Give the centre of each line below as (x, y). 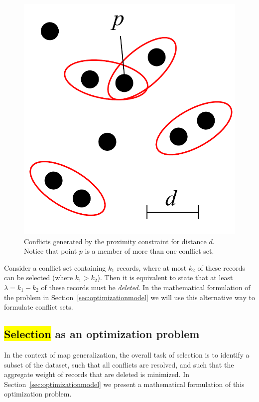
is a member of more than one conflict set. (149, 251)
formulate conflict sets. (39, 307)
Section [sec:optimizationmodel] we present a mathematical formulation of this (124, 384)
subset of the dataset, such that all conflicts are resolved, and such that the (119, 364)
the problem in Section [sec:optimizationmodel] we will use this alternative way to (129, 297)
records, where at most (152, 267)
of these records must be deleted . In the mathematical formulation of (146, 287)
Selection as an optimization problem (102, 334)
